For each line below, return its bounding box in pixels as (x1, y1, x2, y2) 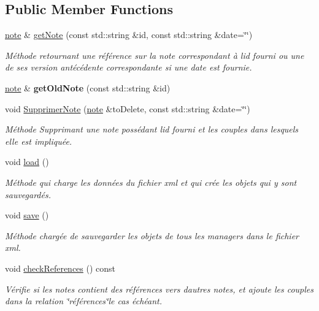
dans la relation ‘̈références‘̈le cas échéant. (5, 294, 163, 307)
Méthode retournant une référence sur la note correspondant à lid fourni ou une (5, 48, 304, 61)
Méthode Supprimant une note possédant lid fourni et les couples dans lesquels (5, 123, 299, 136)
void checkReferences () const (5, 261, 116, 274)
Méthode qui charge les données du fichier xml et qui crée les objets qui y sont (5, 175, 297, 188)
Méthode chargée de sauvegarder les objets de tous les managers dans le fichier (5, 229, 299, 242)
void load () (5, 155, 49, 168)
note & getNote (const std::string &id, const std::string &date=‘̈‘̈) (5, 28, 253, 41)
